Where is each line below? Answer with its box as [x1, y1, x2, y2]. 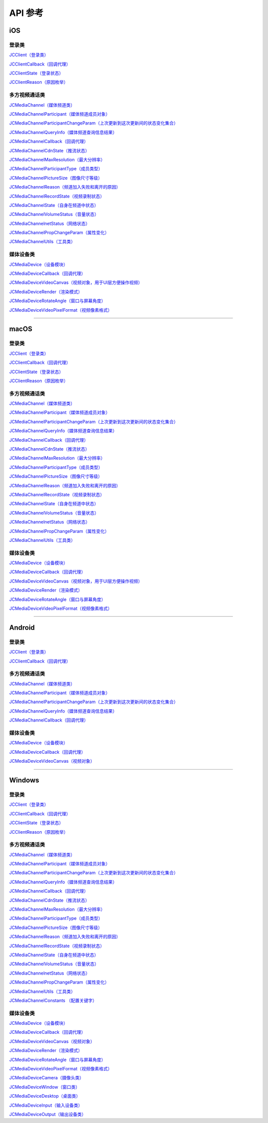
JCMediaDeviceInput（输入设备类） [9, 1102, 83, 1108]
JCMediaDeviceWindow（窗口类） [9, 1084, 80, 1090]
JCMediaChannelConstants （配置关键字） [9, 997, 97, 1003]
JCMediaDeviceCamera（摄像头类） [9, 1075, 84, 1081]
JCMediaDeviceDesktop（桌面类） [9, 1093, 81, 1099]
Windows [9, 776, 39, 784]
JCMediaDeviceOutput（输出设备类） [9, 1111, 86, 1117]
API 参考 [9, 7, 44, 18]
